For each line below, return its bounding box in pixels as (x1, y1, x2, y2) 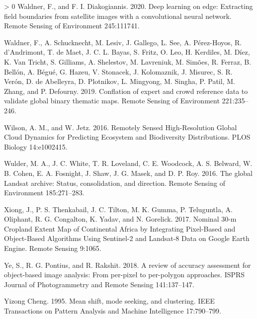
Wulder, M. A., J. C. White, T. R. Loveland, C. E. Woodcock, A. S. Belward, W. (4, 158, 253, 168)
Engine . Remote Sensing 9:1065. (4, 243, 101, 253)
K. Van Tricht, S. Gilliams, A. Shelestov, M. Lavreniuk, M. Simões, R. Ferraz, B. (4, 56, 252, 67)
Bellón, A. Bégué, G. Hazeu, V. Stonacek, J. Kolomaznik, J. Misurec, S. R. (4, 66, 233, 77)
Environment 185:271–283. (4, 187, 85, 198)
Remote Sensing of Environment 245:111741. (4, 20, 140, 31)
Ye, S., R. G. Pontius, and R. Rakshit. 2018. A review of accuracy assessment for (4, 259, 251, 270)
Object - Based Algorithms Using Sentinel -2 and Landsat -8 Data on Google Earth (4, 233, 250, 243)
